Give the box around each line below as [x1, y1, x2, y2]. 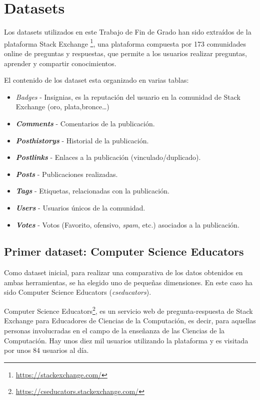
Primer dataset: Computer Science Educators [4, 244, 244, 259]
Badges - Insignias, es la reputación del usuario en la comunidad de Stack [15, 91, 240, 102]
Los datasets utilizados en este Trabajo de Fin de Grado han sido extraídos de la [4, 27, 251, 37]
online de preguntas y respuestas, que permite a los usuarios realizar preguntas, [4, 48, 247, 58]
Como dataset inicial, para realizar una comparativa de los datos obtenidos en [4, 267, 243, 278]
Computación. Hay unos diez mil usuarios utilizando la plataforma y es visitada [4, 335, 248, 345]
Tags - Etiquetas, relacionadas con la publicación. [15, 185, 169, 196]
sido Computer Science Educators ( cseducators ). [4, 287, 151, 297]
